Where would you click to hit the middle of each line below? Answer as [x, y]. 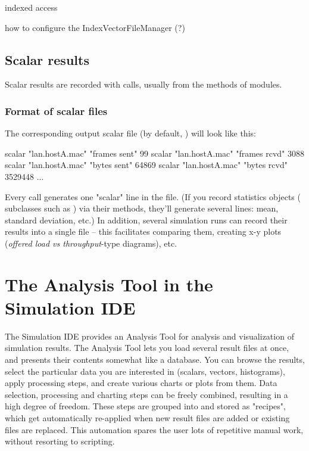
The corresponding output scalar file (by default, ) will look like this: [130, 133]
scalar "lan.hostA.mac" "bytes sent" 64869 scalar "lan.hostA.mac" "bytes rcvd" [146, 165]
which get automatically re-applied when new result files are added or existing [147, 418]
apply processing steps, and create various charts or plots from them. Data [141, 383]
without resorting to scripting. [60, 441]
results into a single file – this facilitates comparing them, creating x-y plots [143, 231]
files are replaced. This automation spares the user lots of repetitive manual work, [154, 429]
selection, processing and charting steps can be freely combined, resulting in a [146, 394]
